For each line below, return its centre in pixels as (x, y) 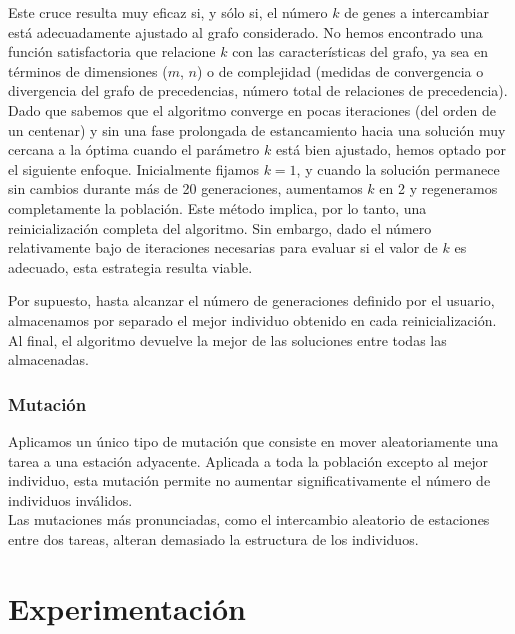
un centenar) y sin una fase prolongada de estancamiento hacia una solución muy (257, 129)
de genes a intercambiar (416, 12)
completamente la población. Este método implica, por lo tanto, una (217, 207)
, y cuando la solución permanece (398, 168)
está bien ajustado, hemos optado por (391, 149)
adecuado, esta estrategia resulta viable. (130, 266)
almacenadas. (48, 359)
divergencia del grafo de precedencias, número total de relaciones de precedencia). (258, 90)
